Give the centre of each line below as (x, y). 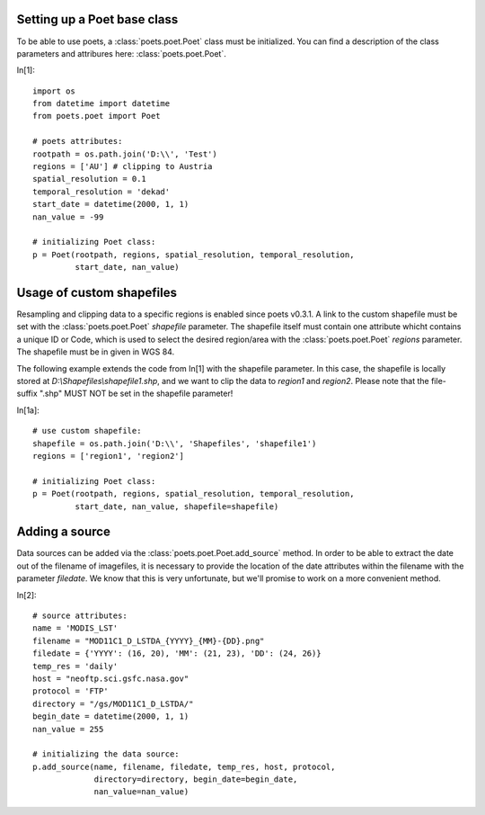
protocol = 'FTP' (71, 691)
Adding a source (64, 532)
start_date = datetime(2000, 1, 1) (111, 204)
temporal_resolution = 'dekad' (101, 192)
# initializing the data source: (106, 754)
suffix (27, 394)
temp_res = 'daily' (75, 666)
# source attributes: (80, 616)
